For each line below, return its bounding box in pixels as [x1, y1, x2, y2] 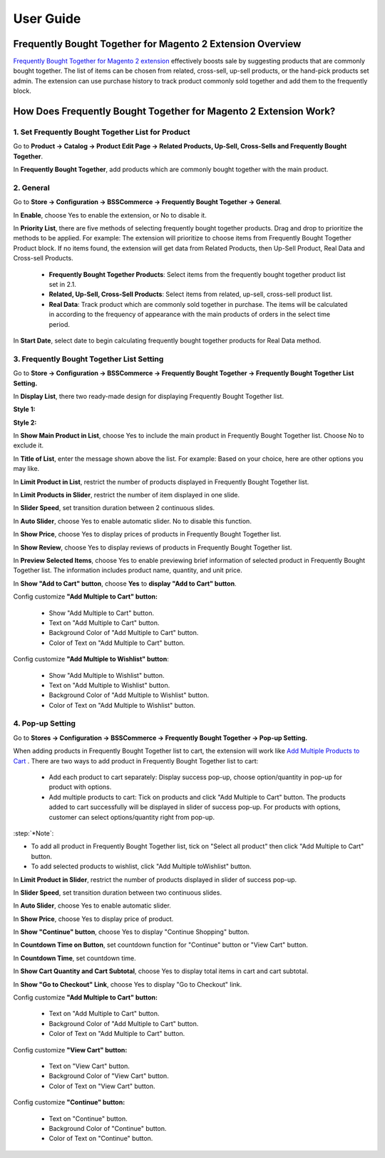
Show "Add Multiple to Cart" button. [48, 609, 155, 617]
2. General [13, 183, 50, 193]
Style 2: [13, 418, 37, 427]
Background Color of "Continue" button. [48, 1124, 167, 1132]
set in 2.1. [48, 280, 76, 289]
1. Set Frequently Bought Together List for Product [13, 127, 190, 137]
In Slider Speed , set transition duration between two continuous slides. [13, 888, 222, 897]
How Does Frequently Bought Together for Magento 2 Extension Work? [13, 106, 336, 118]
